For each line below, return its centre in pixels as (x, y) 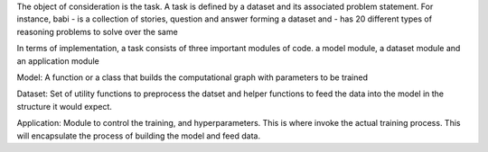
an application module (58, 61)
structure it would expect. (65, 106)
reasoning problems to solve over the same (97, 31)
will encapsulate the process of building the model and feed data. (139, 136)
